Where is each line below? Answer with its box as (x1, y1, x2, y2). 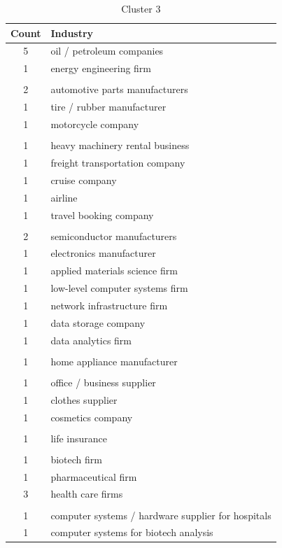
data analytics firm (50, 332, 132, 347)
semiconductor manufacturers (50, 228, 177, 243)
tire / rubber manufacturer (50, 99, 167, 114)
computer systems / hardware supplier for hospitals (50, 507, 272, 522)
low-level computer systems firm (50, 281, 188, 295)
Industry (50, 25, 94, 40)
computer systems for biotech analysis (50, 525, 213, 540)
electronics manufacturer (50, 246, 156, 260)
